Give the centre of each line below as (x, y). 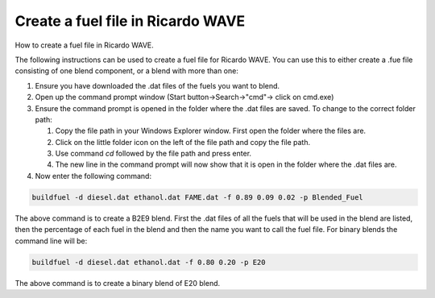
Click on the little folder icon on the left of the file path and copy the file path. (182, 142)
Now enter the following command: (93, 176)
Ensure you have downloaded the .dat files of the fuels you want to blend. (157, 85)
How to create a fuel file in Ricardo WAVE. (85, 45)
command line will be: (51, 241)
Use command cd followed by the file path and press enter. (153, 154)
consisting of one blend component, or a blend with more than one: (127, 71)
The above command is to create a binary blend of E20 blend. (118, 283)
